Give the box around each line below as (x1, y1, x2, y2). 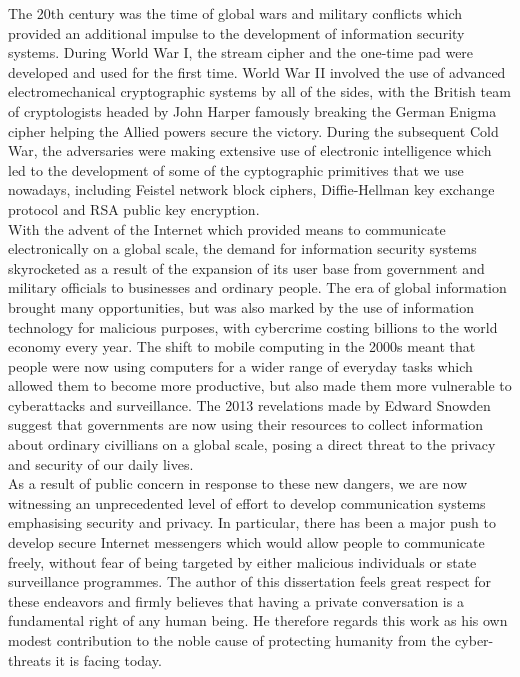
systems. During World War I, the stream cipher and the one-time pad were (8, 42, 474, 63)
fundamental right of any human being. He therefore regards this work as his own (8, 610, 508, 631)
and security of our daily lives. (8, 453, 194, 474)
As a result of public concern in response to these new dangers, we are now (8, 473, 468, 494)
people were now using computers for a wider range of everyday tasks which (8, 355, 473, 376)
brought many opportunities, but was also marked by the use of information (8, 296, 475, 317)
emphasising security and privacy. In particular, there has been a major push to (8, 512, 496, 533)
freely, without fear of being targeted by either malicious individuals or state (8, 551, 477, 572)
